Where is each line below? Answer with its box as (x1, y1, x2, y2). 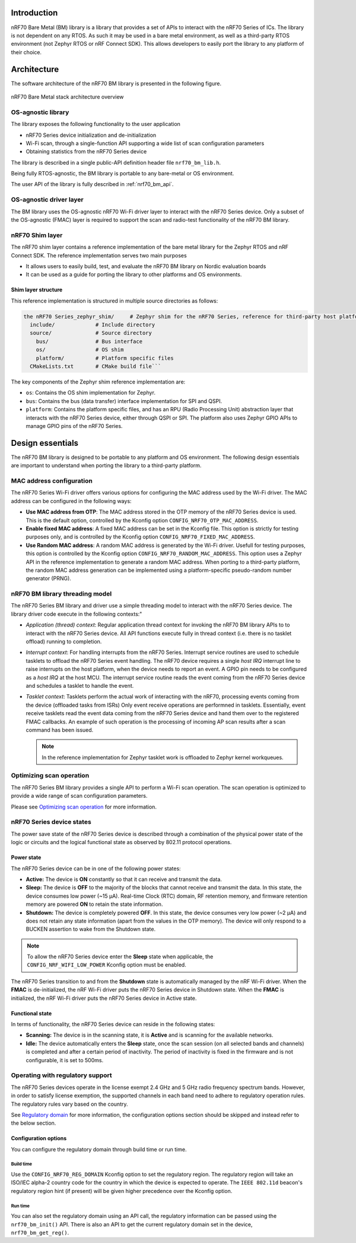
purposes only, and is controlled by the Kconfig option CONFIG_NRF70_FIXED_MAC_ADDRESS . (26, 533, 255, 540)
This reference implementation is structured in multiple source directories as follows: (11, 297, 218, 304)
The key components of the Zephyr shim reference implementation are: (11, 378, 186, 386)
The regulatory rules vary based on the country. (11, 1100, 128, 1107)
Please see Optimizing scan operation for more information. (11, 803, 157, 810)
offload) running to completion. (26, 638, 102, 645)
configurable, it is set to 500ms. (26, 1056, 104, 1063)
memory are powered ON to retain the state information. (26, 901, 163, 908)
